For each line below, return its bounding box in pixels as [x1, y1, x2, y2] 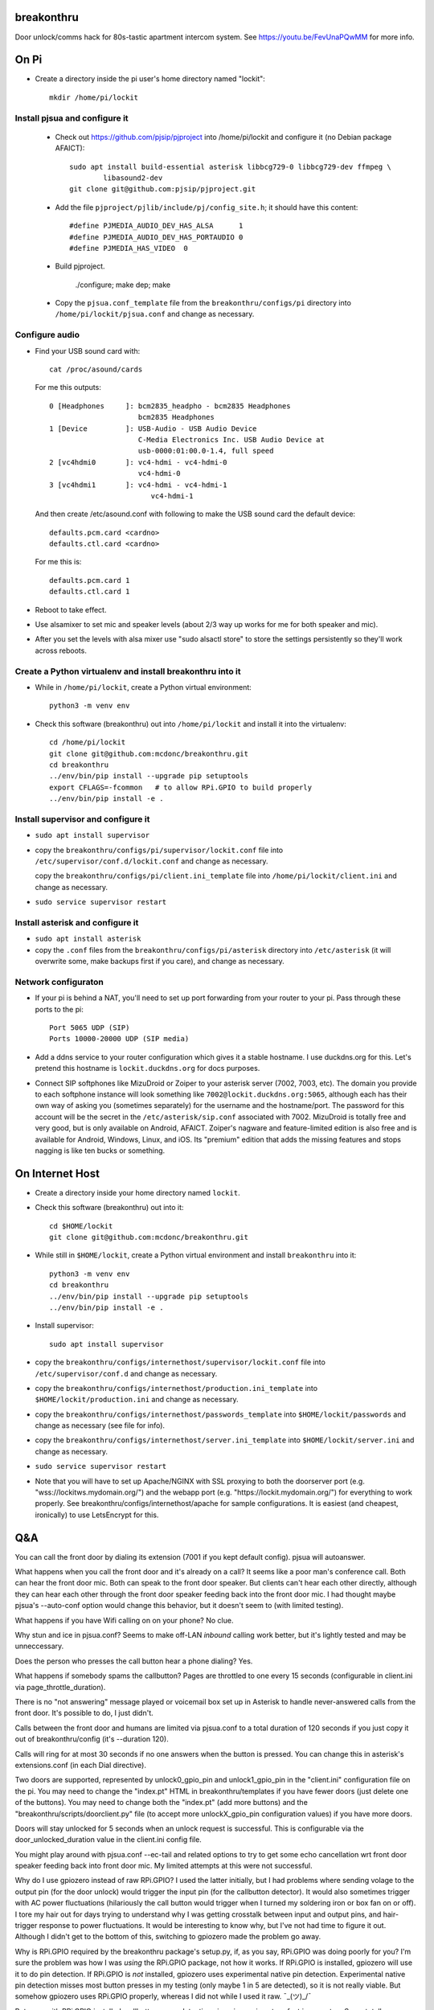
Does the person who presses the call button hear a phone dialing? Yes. [14, 1656, 253, 1666]
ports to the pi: [35, 1004, 84, 1014]
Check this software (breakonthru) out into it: [35, 1203, 184, 1212]
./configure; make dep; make [75, 280, 171, 289]
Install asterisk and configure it [14, 917, 139, 928]
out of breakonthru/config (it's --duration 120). [14, 1734, 169, 1744]
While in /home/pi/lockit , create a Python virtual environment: [35, 682, 252, 691]
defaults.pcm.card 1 [49, 576, 130, 585]
